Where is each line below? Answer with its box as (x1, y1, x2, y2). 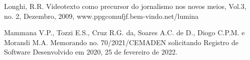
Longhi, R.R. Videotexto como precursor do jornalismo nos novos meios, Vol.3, (4, 1, 246, 11)
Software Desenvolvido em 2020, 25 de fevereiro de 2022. (4, 47, 178, 57)
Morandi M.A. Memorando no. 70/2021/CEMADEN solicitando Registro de (4, 37, 238, 47)
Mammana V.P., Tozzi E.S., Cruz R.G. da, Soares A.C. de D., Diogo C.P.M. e (4, 27, 245, 38)
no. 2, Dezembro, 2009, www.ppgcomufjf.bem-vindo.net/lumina (4, 10, 199, 21)
